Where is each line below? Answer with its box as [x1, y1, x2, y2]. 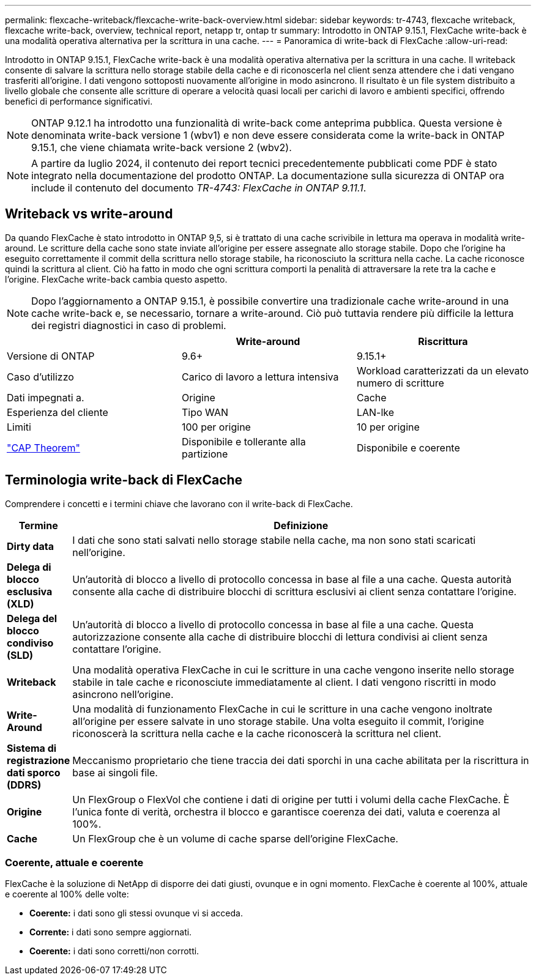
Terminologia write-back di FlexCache [5, 472, 243, 488]
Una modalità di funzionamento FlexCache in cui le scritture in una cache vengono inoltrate [72, 702, 493, 715]
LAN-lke [356, 406, 395, 418]
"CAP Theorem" [7, 441, 80, 454]
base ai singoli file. [72, 766, 158, 779]
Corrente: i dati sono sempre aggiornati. [29, 927, 192, 938]
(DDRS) [7, 778, 42, 791]
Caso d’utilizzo [7, 370, 74, 383]
